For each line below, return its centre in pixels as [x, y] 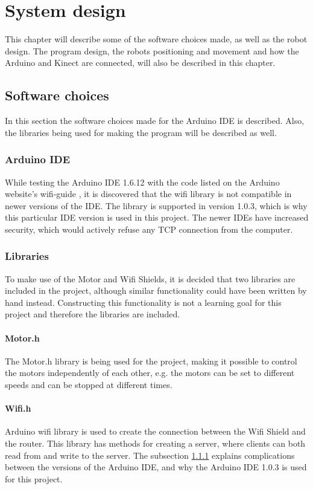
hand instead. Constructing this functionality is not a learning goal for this [143, 302]
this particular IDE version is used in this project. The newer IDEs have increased [157, 217]
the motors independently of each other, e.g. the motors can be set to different [150, 373]
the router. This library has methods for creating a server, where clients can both [155, 443]
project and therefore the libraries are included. [93, 314]
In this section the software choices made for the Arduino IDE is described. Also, [155, 121]
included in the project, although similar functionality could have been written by [156, 290]
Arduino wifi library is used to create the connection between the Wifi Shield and [155, 431]
